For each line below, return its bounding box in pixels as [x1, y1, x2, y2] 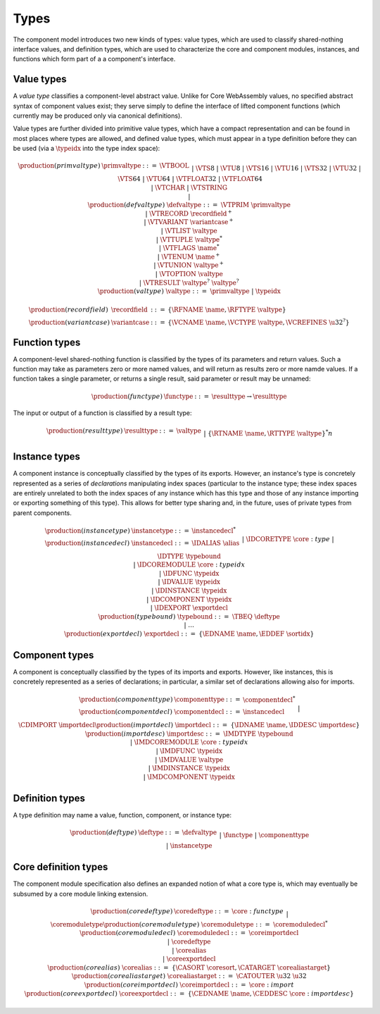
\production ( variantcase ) [28, 319, 110, 327]
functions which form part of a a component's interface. [13, 55, 176, 63]
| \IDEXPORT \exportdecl [150, 604, 228, 612]
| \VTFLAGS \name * [158, 243, 220, 252]
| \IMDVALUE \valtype [155, 755, 224, 764]
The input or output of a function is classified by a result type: [13, 409, 193, 417]
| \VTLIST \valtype [160, 226, 217, 235]
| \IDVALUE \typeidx [158, 578, 221, 586]
